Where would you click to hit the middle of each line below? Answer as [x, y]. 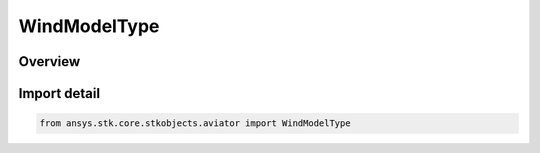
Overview [49, 61]
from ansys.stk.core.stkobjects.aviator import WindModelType [195, 123]
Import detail [59, 93]
